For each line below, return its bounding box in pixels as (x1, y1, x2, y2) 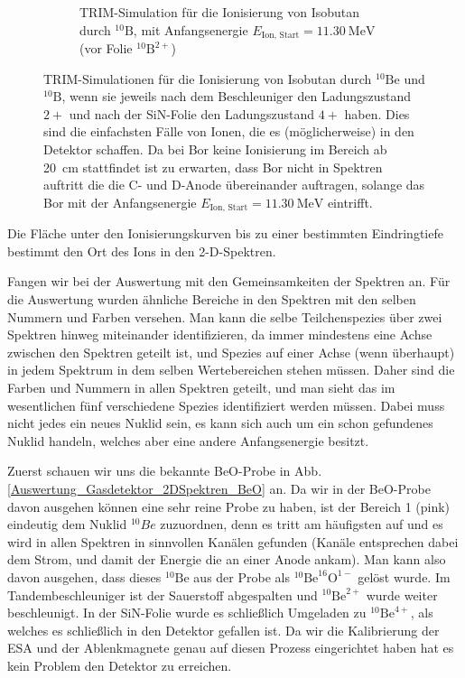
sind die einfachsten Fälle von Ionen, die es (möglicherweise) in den (43, 122, 414, 141)
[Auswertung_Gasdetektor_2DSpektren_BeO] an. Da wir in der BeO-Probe (7, 478, 431, 497)
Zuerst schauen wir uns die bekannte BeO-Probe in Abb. (7, 461, 322, 480)
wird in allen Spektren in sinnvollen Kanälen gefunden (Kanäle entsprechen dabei (7, 532, 459, 551)
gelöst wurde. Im (358, 567, 451, 586)
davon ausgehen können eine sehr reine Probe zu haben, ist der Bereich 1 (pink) (7, 497, 451, 515)
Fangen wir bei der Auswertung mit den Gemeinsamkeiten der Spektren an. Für (7, 272, 451, 291)
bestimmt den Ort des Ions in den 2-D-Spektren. (7, 241, 276, 260)
